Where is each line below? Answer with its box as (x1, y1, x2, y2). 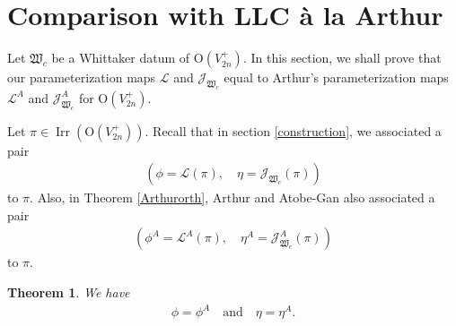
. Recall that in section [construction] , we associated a (145, 121, 442, 140)
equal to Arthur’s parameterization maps (224, 68, 449, 87)
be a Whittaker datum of (51, 48, 190, 67)
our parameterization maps (7, 68, 156, 87)
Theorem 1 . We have (7, 283, 130, 302)
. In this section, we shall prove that (242, 48, 442, 67)
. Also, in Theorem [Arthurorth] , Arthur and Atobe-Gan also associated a (30, 188, 435, 207)
